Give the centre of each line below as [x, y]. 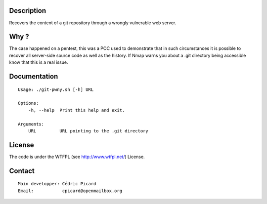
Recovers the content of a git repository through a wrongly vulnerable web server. [93, 23]
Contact [22, 171]
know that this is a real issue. [39, 62]
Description [28, 11]
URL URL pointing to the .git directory [88, 131]
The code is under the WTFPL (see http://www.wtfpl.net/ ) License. [77, 157]
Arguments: [31, 124]
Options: [28, 103]
